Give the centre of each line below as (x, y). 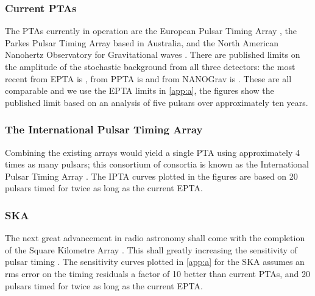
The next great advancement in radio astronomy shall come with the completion (155, 238)
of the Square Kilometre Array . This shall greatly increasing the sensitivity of (151, 249)
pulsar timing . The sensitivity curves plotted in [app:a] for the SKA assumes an (155, 262)
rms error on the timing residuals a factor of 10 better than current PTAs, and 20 (157, 273)
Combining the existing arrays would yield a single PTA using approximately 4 (153, 152)
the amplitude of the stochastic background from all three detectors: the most (150, 66)
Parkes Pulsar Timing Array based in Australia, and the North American (142, 42)
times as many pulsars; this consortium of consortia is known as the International (157, 164)
